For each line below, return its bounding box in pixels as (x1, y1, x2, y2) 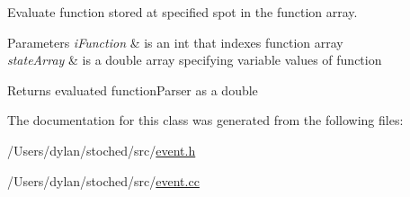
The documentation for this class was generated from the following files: (7, 111, 404, 130)
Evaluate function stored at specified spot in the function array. (7, 3, 358, 21)
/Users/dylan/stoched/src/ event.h (7, 140, 196, 159)
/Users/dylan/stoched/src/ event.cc (7, 171, 200, 190)
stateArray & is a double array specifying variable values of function (7, 50, 382, 69)
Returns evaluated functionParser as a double (7, 80, 258, 99)
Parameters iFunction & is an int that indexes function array (7, 32, 343, 51)
